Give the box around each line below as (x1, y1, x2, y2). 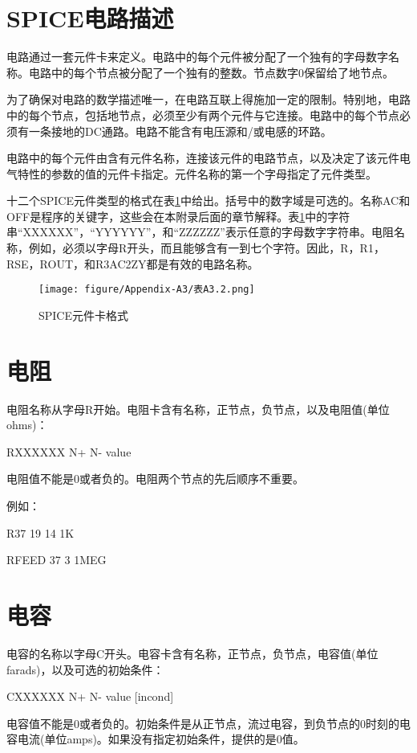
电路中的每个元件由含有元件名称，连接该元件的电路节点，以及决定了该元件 (6, 149, 399, 166)
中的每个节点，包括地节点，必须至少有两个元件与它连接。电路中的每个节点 (6, 106, 399, 123)
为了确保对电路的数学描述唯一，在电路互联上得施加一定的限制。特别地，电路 (6, 91, 411, 108)
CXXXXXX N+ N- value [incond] (6, 688, 174, 705)
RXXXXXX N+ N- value (6, 443, 132, 460)
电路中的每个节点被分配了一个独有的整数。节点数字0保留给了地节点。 (28, 63, 394, 80)
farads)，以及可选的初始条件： (6, 661, 164, 677)
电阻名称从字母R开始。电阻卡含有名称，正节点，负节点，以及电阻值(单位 (6, 400, 390, 417)
